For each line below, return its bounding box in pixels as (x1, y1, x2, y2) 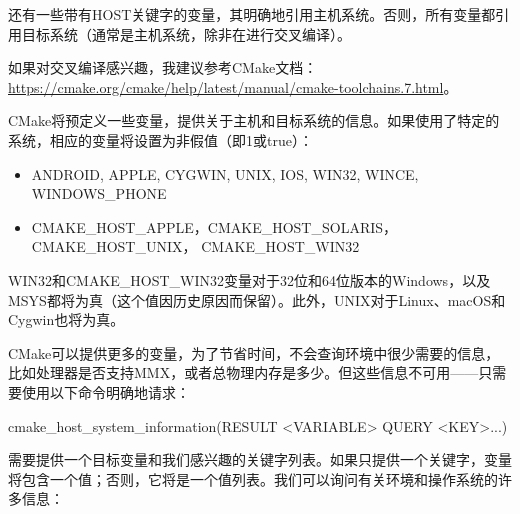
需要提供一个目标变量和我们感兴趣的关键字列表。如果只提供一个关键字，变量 (8, 449, 512, 470)
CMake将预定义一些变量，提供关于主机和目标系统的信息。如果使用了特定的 (8, 110, 500, 131)
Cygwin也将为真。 (8, 309, 125, 330)
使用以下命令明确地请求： (21, 381, 190, 402)
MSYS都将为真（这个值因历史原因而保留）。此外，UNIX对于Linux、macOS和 (8, 289, 506, 310)
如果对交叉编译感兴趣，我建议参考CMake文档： (8, 57, 318, 78)
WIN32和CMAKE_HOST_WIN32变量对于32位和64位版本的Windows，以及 (8, 269, 491, 290)
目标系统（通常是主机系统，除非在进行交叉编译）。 (21, 23, 351, 44)
